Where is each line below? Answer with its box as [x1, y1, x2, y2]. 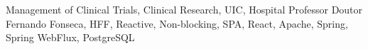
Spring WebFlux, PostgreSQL [6, 30, 135, 45]
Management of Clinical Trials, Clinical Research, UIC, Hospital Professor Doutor [6, 2, 363, 16]
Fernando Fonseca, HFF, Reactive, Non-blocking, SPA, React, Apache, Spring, [6, 16, 348, 31]
